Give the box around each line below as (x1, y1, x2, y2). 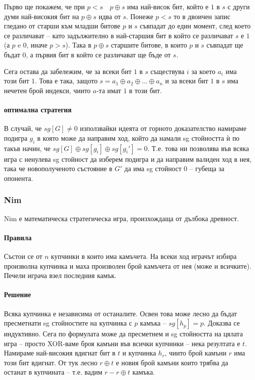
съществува (150, 66, 185, 76)
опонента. (4, 173, 33, 183)
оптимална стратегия (4, 104, 72, 114)
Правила (4, 232, 32, 242)
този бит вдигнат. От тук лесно (4, 357, 98, 367)
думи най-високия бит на (4, 11, 79, 21)
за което (191, 66, 216, 76)
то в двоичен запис (173, 11, 230, 21)
